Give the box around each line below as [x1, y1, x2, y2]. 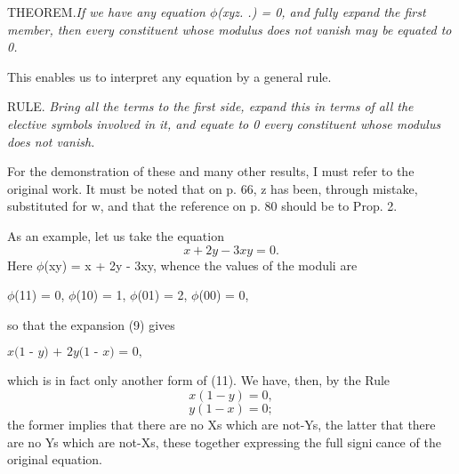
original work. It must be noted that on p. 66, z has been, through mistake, [7, 179, 418, 197]
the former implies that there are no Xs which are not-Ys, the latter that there [7, 414, 436, 433]
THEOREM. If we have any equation [7, 3, 205, 20]
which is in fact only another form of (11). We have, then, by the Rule [7, 371, 391, 390]
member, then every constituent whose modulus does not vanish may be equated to [7, 20, 452, 38]
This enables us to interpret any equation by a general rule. [7, 67, 332, 85]
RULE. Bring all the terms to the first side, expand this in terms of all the [7, 97, 414, 116]
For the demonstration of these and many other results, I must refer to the [7, 162, 415, 181]
